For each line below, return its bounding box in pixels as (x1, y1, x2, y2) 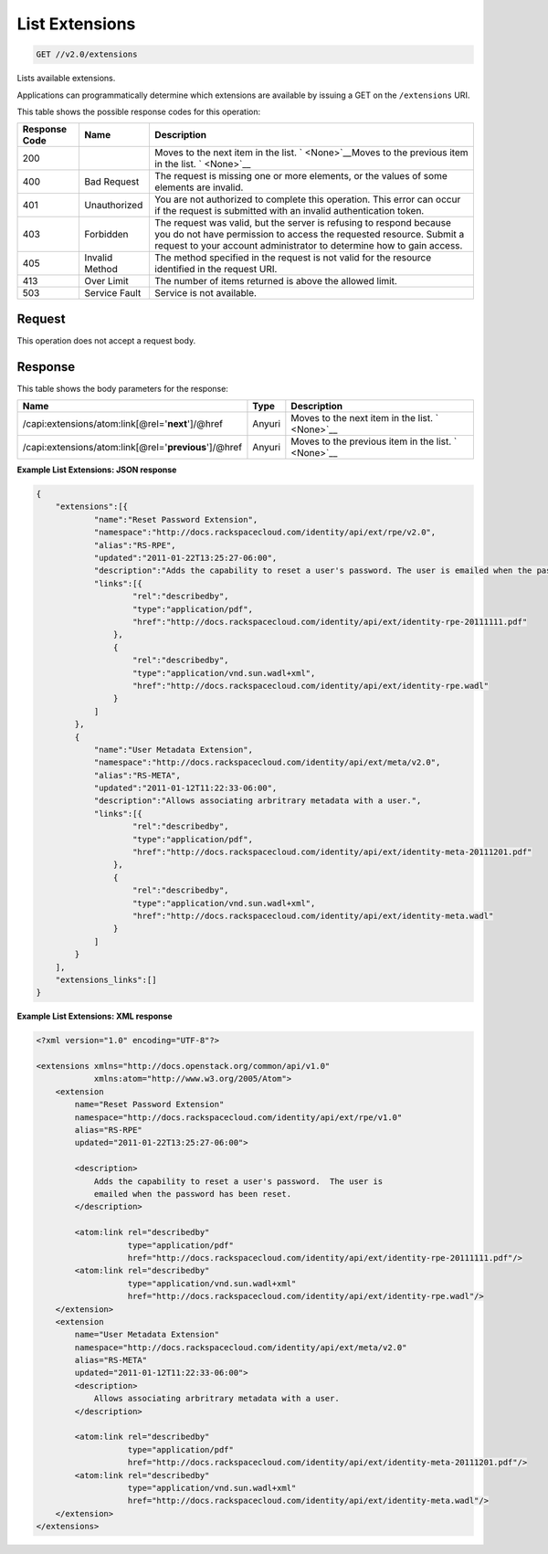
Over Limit (84, 275, 129, 288)
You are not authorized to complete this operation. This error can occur (154, 193, 461, 206)
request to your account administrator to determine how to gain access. (154, 239, 463, 252)
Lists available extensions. (16, 73, 116, 84)
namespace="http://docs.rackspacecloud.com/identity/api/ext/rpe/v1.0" (74, 1112, 403, 1123)
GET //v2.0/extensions (36, 49, 138, 59)
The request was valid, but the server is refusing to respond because (154, 217, 452, 229)
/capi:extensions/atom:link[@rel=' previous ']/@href (22, 441, 242, 454)
